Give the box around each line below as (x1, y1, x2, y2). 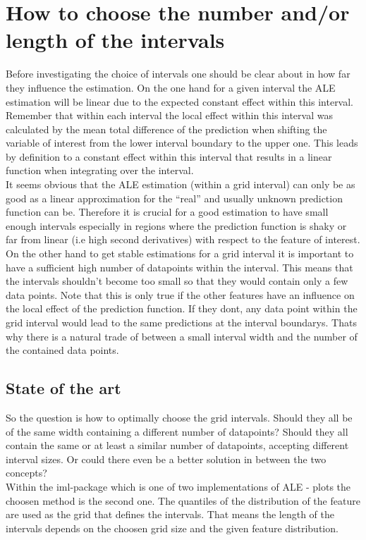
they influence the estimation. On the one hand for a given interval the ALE (6, 80, 336, 94)
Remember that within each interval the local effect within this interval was (6, 108, 333, 123)
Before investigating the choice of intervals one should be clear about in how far (6, 66, 350, 81)
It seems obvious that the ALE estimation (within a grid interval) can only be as (6, 177, 355, 192)
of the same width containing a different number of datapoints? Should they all (6, 424, 348, 438)
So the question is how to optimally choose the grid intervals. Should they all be (6, 410, 353, 424)
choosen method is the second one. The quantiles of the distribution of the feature (6, 493, 360, 508)
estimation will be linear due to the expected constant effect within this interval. (6, 94, 354, 109)
